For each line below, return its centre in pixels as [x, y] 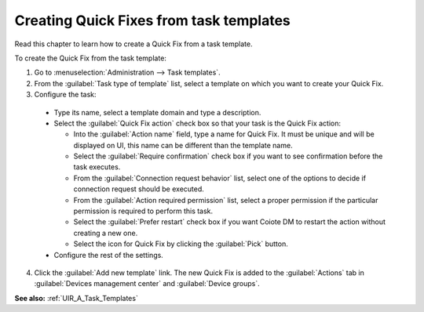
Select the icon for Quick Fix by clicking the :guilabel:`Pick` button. [181, 244]
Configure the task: [66, 95]
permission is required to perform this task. [143, 211]
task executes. [97, 167]
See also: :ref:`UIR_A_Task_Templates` [77, 298]
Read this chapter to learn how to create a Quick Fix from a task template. [133, 44]
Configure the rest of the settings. [109, 255]
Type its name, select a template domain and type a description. [157, 112]
